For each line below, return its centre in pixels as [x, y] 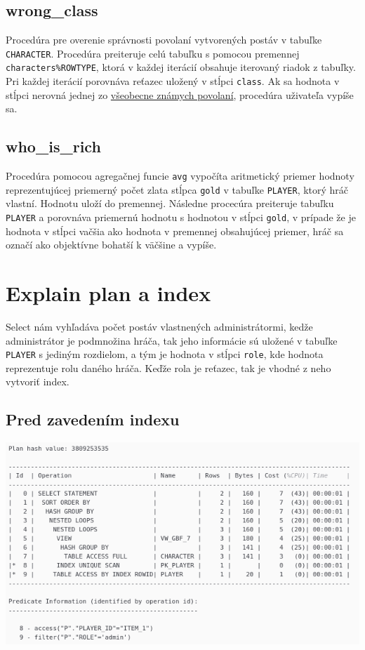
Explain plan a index [108, 293]
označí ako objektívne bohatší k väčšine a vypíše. [111, 245]
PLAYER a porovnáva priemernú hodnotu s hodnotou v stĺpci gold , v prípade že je [181, 217]
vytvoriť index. [38, 382]
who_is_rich [53, 146]
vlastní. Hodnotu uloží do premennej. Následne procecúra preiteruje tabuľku [170, 203]
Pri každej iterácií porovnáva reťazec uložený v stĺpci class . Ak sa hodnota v [173, 81]
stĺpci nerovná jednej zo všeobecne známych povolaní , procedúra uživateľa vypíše [180, 94]
